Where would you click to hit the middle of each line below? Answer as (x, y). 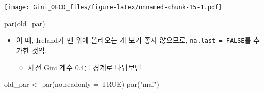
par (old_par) (25, 23)
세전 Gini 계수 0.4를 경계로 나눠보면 (85, 67)
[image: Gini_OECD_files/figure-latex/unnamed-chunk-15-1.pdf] (113, 7)
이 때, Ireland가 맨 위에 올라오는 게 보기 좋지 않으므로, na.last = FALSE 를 (134, 40)
